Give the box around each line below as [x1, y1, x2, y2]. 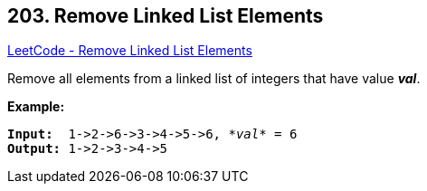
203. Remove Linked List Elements [7, 5, 324, 27]
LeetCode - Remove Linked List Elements [7, 43, 252, 59]
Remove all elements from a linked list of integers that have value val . [7, 71, 421, 87]
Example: [7, 99, 65, 115]
